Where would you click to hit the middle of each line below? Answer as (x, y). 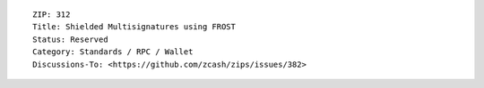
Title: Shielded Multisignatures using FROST (134, 27)
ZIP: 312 (52, 15)
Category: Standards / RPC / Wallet (113, 52)
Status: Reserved (70, 39)
